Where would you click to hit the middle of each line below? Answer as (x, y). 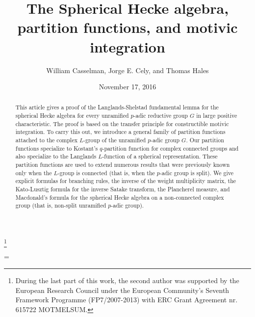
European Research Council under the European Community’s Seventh (122, 290)
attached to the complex (46, 140)
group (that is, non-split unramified (61, 205)
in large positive (217, 116)
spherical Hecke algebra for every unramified (72, 116)
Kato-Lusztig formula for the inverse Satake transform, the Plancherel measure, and (123, 189)
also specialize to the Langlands (56, 156)
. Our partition (205, 140)
